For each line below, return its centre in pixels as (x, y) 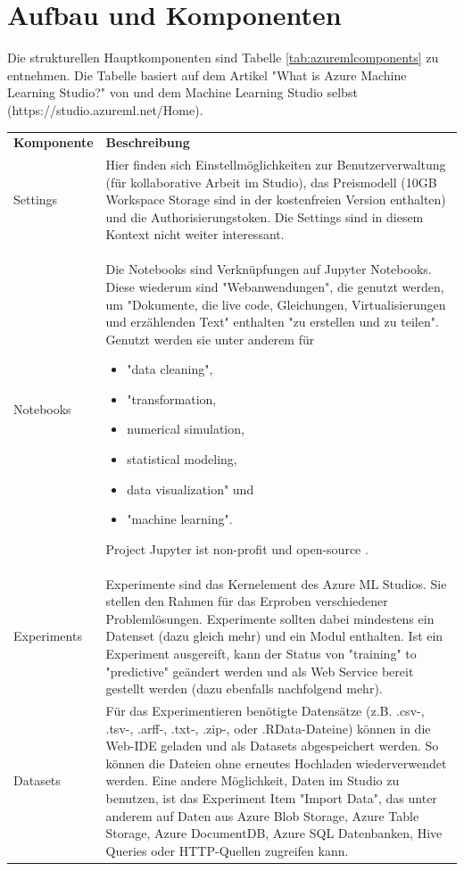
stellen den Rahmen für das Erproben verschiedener (247, 601)
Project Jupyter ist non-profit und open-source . (237, 548)
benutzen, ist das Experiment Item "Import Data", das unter (271, 798)
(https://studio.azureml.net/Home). (105, 109)
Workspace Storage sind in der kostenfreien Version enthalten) (276, 199)
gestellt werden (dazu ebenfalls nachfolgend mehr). (244, 689)
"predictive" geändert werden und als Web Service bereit (260, 671)
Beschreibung (148, 142)
